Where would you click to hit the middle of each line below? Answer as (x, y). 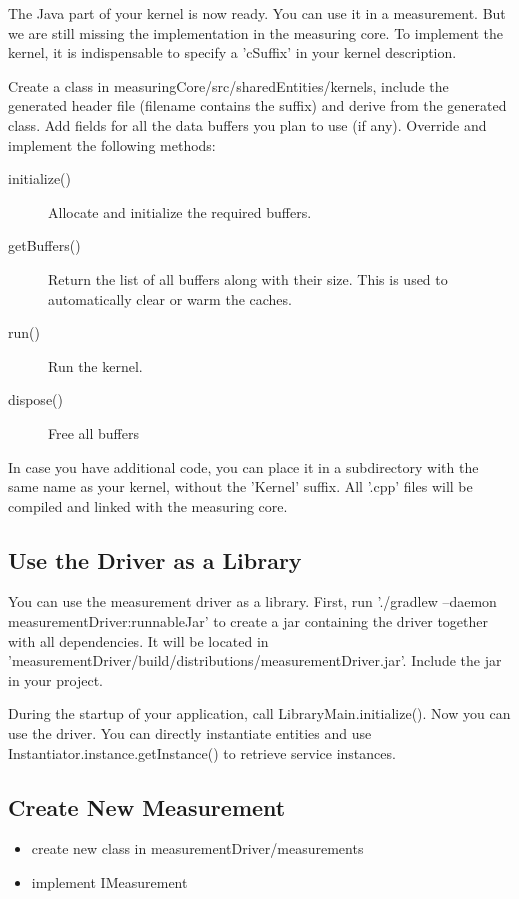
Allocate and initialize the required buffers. (180, 211)
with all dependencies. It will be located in (138, 640)
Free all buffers (93, 432)
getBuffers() (44, 245)
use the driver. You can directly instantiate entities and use (190, 733)
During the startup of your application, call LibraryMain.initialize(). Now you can (259, 713)
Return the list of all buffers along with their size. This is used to (248, 278)
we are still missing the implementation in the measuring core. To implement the (256, 32)
